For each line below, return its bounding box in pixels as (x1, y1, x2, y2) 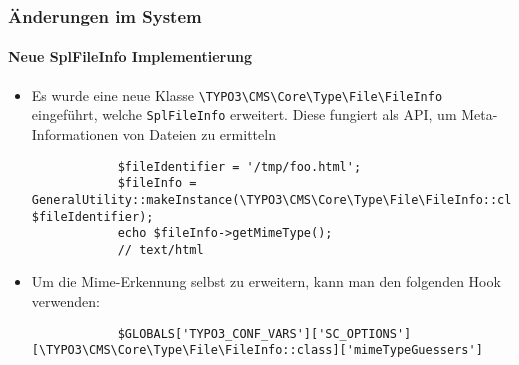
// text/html (117, 242, 204, 257)
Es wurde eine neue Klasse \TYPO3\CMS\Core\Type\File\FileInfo (31, 84, 443, 105)
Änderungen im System (8, 3, 202, 28)
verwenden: (31, 291, 100, 312)
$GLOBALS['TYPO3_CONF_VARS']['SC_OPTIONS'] (117, 326, 412, 341)
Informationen (31, 123, 119, 144)
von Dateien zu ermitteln (122, 123, 276, 144)
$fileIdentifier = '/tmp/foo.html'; (117, 159, 362, 174)
